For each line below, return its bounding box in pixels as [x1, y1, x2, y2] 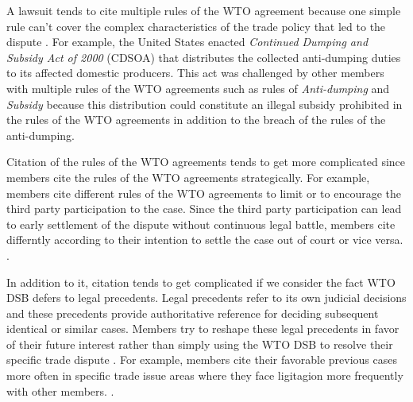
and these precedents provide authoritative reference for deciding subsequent [6, 304, 379, 321]
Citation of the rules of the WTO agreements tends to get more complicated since [6, 153, 406, 170]
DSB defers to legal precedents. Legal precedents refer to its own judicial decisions [6, 289, 407, 306]
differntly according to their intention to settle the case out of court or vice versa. [6, 231, 403, 248]
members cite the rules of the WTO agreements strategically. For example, [6, 168, 370, 185]
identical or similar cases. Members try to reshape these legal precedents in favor [6, 320, 399, 337]
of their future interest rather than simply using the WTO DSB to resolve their [6, 335, 393, 352]
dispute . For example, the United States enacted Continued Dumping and [6, 33, 369, 50]
